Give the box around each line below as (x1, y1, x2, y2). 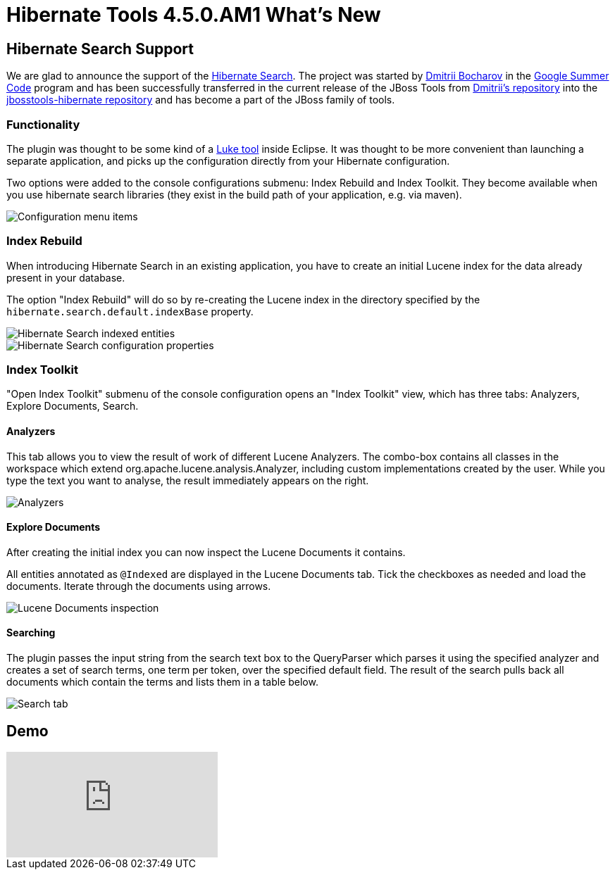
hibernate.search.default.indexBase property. (6, 305, 254, 317)
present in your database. (6, 271, 125, 284)
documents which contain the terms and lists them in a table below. (6, 676, 318, 688)
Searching (6, 627, 56, 639)
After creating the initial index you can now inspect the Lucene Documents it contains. (6, 546, 406, 558)
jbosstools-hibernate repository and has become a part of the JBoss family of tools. (6, 94, 395, 106)
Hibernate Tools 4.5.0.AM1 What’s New (6, 3, 381, 27)
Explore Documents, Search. (6, 400, 139, 413)
